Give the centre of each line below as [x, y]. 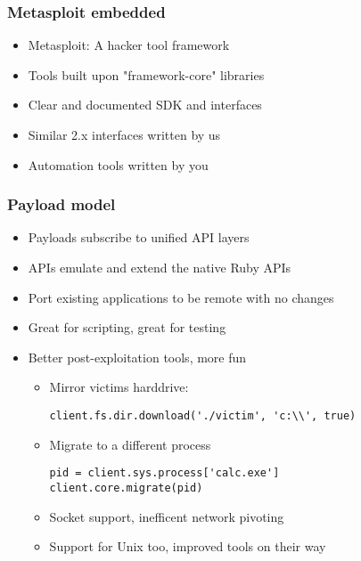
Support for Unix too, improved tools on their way [188, 546]
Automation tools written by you [118, 164]
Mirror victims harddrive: [119, 387]
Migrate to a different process [130, 444]
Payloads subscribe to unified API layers [139, 237]
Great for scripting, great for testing [127, 327]
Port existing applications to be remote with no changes [181, 297]
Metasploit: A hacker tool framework [129, 45]
